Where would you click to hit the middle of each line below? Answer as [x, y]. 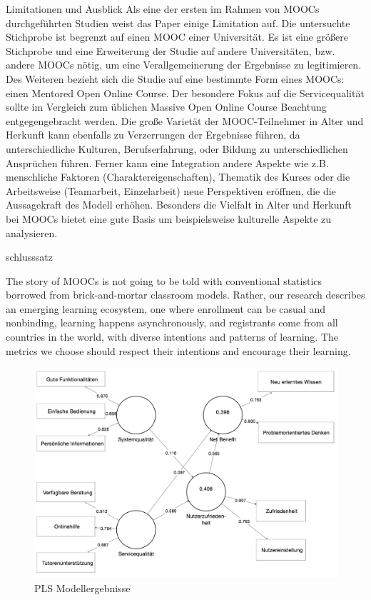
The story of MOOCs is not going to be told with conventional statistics [164, 280]
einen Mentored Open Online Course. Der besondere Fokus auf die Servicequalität [185, 92]
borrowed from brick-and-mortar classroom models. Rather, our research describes [185, 295]
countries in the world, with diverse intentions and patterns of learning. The [172, 337]
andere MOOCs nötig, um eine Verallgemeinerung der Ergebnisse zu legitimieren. [184, 65]
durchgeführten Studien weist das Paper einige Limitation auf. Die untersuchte [178, 22]
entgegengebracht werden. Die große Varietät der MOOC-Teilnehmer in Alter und [185, 120]
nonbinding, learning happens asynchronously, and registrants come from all [172, 322]
